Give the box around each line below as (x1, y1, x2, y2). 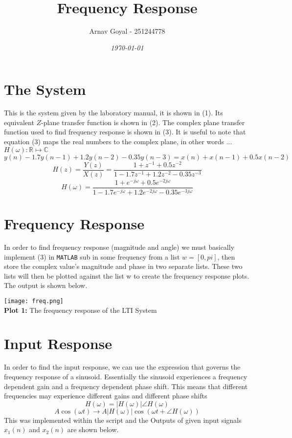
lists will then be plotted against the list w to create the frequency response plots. (4, 270, 249, 281)
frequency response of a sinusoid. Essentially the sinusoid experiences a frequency (4, 371, 247, 381)
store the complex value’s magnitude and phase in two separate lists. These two (4, 261, 243, 271)
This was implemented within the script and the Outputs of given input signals (4, 415, 242, 425)
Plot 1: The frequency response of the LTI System (4, 305, 157, 315)
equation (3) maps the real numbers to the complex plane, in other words (4, 136, 224, 147)
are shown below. (67, 424, 119, 435)
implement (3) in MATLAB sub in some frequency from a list (4, 251, 180, 262)
